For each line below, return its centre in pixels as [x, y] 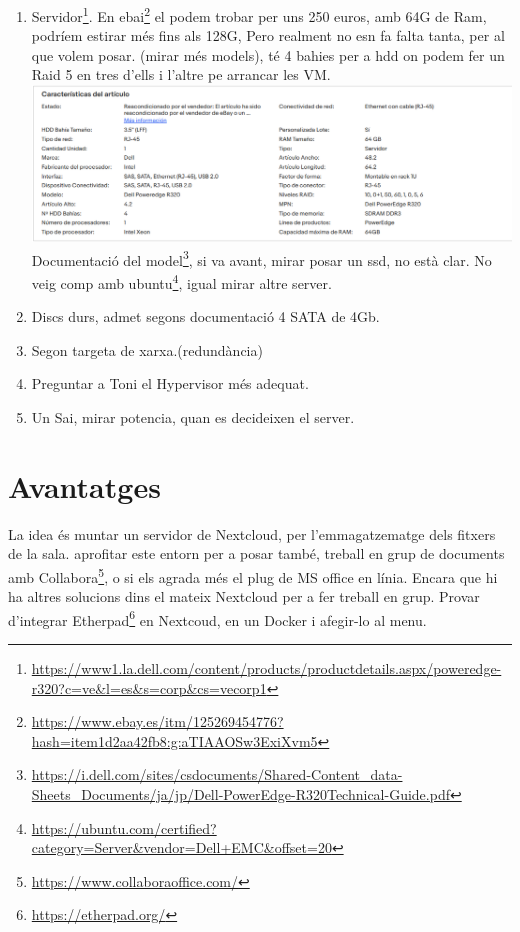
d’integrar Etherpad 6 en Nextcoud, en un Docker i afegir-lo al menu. [217, 618]
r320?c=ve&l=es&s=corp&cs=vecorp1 [149, 687]
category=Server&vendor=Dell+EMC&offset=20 [181, 847]
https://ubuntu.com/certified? [124, 827]
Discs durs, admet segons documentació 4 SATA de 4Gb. [205, 316]
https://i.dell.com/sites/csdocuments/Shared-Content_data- [217, 774]
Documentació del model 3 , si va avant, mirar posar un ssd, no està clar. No [261, 258]
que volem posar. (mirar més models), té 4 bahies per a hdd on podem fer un [268, 54]
